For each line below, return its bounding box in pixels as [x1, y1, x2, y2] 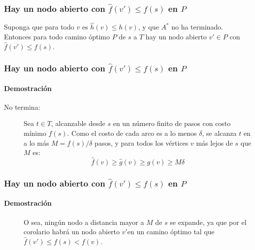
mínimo [24, 128, 46, 138]
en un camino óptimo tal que [127, 226, 215, 237]
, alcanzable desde [51, 118, 105, 128]
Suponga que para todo [4, 22, 74, 32]
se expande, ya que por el [170, 217, 247, 227]
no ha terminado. [171, 22, 223, 32]
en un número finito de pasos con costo [113, 118, 231, 128]
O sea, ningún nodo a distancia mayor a [24, 217, 144, 227]
